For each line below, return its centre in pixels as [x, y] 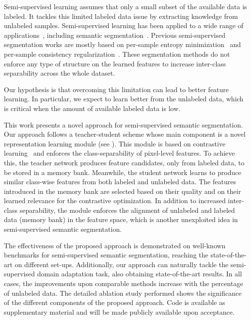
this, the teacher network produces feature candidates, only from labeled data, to [124, 162]
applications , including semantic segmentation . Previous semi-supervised [115, 35]
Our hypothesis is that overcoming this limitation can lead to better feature [117, 89]
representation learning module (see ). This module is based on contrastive [115, 143]
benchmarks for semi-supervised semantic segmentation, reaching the [106, 255]
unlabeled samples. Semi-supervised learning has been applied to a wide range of [124, 25]
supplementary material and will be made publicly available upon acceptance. [119, 312]
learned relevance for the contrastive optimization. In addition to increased [115, 200]
